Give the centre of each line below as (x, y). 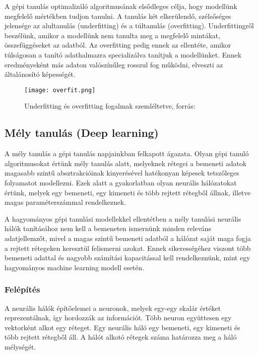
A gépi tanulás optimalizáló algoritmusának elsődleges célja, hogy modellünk (121, 6)
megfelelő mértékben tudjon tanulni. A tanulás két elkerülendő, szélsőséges (118, 16)
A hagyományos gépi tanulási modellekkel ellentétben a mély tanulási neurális (123, 218)
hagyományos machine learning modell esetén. (74, 267)
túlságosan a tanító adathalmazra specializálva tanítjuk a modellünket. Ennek (123, 54)
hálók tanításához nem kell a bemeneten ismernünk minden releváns (108, 228)
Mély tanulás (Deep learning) (82, 133)
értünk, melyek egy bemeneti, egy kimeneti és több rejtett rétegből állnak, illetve (128, 192)
